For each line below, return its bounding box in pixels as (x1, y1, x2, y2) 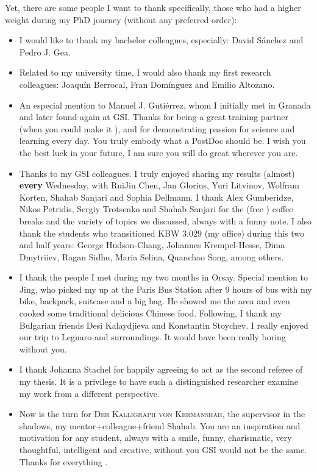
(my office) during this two (204, 226, 305, 239)
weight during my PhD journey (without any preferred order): (5, 13, 237, 26)
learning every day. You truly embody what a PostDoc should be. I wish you (19, 134, 306, 147)
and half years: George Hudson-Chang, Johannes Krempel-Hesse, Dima (19, 238, 285, 251)
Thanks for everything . (19, 455, 108, 468)
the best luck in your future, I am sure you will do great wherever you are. (19, 146, 298, 159)
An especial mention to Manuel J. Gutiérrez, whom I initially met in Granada (19, 98, 311, 111)
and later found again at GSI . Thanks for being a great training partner (19, 110, 288, 123)
